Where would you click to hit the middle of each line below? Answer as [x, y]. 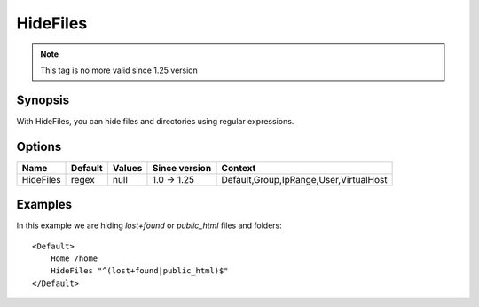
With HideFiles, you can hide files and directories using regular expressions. [155, 121]
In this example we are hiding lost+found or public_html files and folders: [149, 225]
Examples [44, 205]
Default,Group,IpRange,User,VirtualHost [304, 179]
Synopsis [43, 100]
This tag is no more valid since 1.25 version [119, 70]
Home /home [74, 259]
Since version [182, 168]
